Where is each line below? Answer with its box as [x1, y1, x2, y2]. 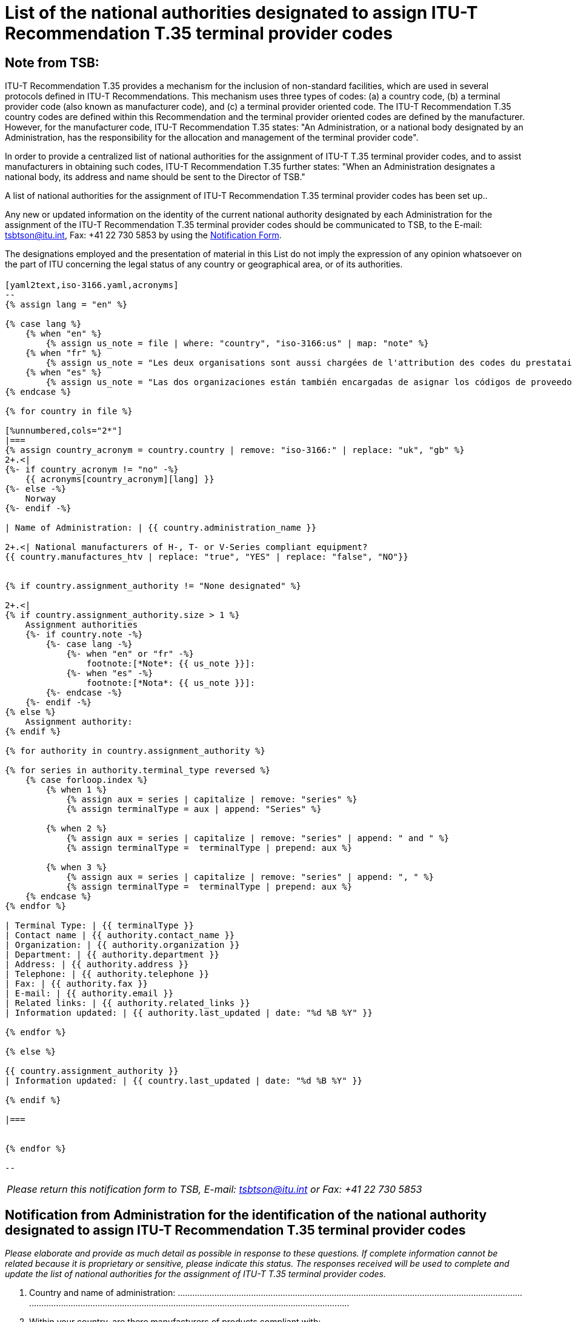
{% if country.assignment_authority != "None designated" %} [5, 580, 301, 591]
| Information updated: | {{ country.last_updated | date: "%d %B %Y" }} [5, 1075, 363, 1085]
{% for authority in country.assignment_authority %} [5, 745, 265, 756]
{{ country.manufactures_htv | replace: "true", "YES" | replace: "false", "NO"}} [5, 551, 408, 562]
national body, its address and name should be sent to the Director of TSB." [5, 172, 305, 183]
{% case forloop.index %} [25, 774, 148, 785]
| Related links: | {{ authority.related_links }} [5, 998, 250, 1008]
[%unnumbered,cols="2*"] [5, 425, 122, 435]
